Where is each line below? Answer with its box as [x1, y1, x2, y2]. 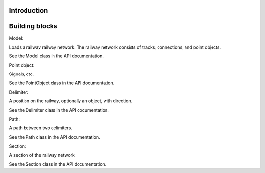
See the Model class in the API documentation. [9, 53, 104, 59]
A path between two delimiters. [9, 125, 73, 131]
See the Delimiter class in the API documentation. [9, 107, 109, 113]
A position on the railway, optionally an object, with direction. [9, 98, 132, 104]
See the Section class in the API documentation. [9, 161, 106, 167]
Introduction [9, 6, 48, 15]
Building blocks [9, 22, 57, 30]
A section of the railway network [9, 152, 75, 158]
